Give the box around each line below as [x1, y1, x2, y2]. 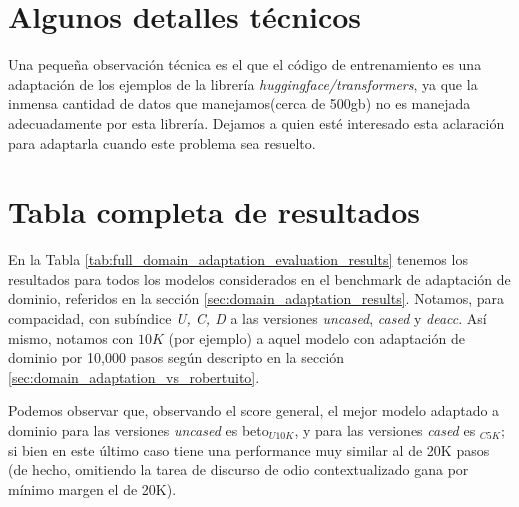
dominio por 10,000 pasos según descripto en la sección [8, 347, 345, 368]
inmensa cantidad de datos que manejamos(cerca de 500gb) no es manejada [8, 93, 471, 114]
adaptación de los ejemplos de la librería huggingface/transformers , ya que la [8, 73, 478, 94]
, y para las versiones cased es [294, 419, 476, 440]
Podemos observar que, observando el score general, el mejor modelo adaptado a [8, 400, 500, 421]
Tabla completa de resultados [8, 191, 421, 232]
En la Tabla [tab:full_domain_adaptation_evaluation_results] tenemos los [8, 249, 468, 270]
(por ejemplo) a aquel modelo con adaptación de [168, 327, 465, 348]
